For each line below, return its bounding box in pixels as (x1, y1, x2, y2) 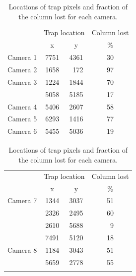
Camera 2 (7, 64, 37, 74)
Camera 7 (7, 195, 37, 206)
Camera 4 (7, 101, 37, 111)
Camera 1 (7, 52, 37, 62)
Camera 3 (7, 76, 37, 87)
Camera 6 (7, 126, 37, 136)
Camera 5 (7, 113, 37, 124)
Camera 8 (7, 244, 37, 255)
